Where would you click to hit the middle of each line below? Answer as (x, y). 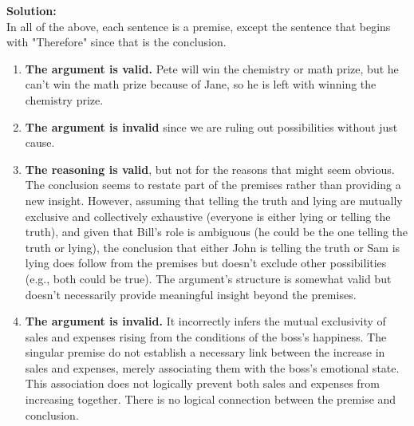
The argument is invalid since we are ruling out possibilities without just (211, 126)
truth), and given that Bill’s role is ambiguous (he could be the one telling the (217, 232)
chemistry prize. (64, 99)
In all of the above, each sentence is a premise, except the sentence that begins (199, 26)
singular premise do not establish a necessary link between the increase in (205, 352)
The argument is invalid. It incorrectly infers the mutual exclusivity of (205, 321)
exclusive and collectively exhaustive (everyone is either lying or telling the (208, 216)
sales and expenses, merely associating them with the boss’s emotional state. (212, 367)
